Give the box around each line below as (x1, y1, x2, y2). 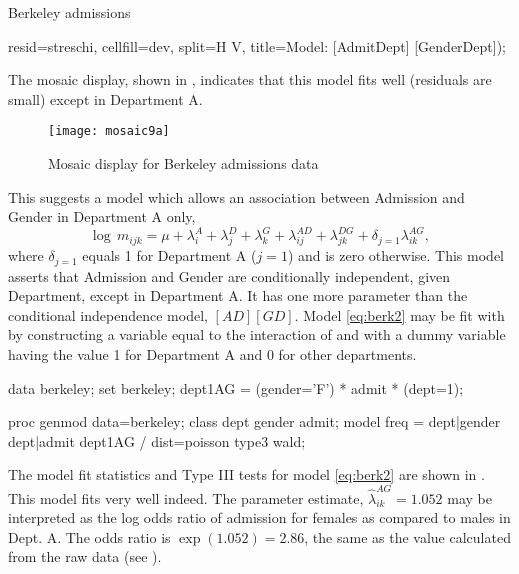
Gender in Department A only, (8, 206, 196, 227)
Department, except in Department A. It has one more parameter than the (8, 285, 468, 306)
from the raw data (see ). (8, 546, 162, 567)
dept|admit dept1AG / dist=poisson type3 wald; (8, 430, 306, 451)
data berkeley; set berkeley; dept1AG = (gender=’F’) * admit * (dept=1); (8, 377, 464, 398)
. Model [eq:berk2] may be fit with (294, 304, 505, 325)
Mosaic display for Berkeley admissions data (48, 153, 319, 174)
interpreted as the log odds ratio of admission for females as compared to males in (8, 507, 511, 528)
